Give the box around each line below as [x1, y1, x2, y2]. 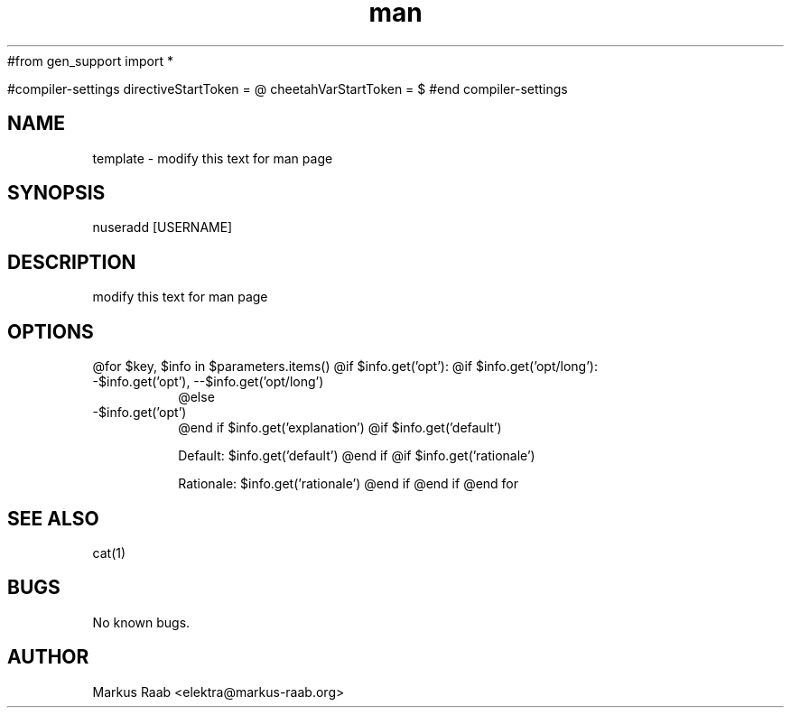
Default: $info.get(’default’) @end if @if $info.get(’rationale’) [178, 448, 535, 464]
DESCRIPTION [7, 250, 136, 274]
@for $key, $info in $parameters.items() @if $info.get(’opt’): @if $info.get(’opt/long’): [92, 358, 598, 375]
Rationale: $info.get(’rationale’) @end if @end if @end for [178, 476, 519, 492]
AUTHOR [7, 645, 89, 669]
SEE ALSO [7, 506, 99, 530]
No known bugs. [92, 614, 191, 630]
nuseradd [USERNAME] [92, 219, 233, 236]
